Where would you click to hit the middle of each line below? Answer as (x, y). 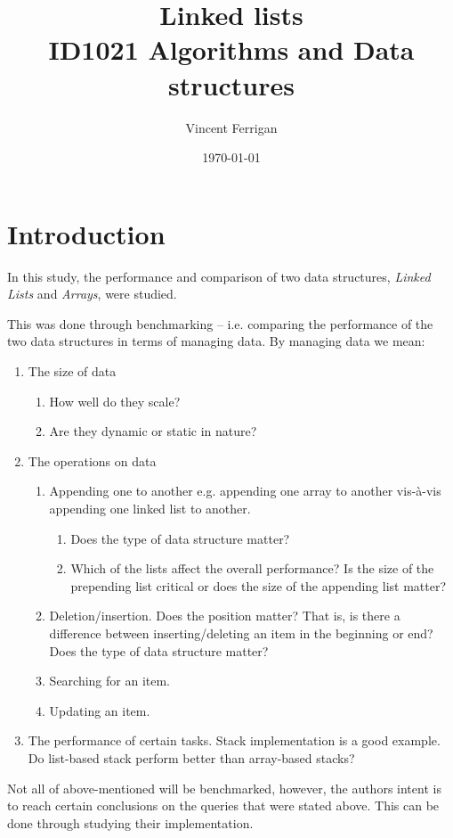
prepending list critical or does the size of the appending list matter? (259, 585)
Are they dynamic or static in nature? (153, 431)
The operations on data (92, 460)
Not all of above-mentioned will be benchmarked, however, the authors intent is (224, 788)
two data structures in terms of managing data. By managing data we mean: (216, 341)
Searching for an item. (110, 681)
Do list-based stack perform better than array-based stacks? (191, 757)
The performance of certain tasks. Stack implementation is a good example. (234, 740)
